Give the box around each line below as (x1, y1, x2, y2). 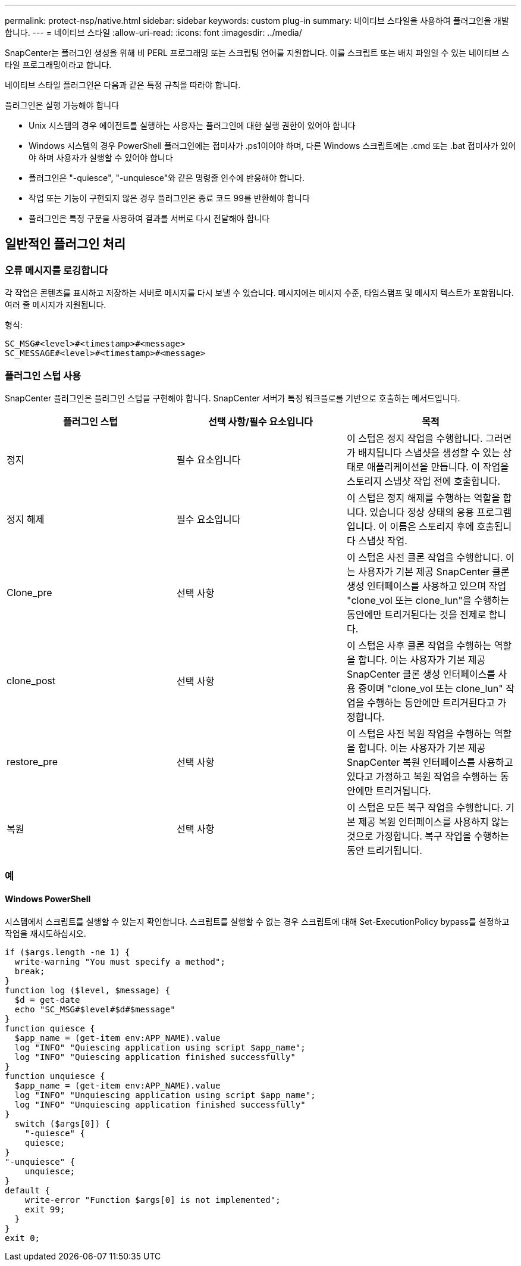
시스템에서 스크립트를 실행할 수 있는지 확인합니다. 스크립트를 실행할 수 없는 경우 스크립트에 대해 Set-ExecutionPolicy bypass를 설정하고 (5, 916, 510, 927)
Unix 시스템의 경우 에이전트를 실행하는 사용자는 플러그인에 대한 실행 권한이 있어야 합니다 (29, 120, 356, 130)
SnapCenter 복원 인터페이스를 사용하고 (346, 756, 513, 768)
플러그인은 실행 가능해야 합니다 (5, 100, 120, 110)
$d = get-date (14, 994, 80, 1005)
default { (5, 1185, 50, 1195)
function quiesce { (5, 1023, 95, 1033)
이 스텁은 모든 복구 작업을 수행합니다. (346, 801, 503, 813)
